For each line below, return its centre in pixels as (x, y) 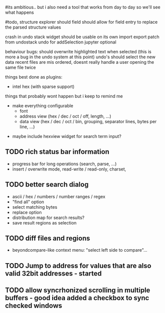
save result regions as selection (44, 223)
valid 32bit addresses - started (53, 273)
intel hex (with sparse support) (43, 87)
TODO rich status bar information (57, 152)
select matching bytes (35, 207)
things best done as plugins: (34, 77)
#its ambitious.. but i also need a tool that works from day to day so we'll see (83, 7)
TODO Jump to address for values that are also (78, 266)
